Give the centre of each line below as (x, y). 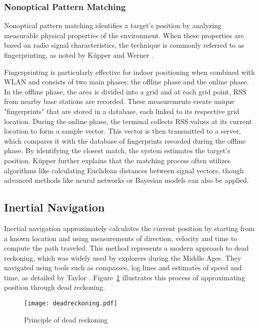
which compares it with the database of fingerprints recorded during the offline (125, 140)
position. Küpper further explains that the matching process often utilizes (117, 160)
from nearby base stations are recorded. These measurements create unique (119, 101)
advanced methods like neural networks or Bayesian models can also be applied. (126, 180)
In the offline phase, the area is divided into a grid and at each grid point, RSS (125, 91)
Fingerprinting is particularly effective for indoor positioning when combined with (129, 72)
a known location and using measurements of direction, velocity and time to (121, 238)
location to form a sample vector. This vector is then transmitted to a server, (122, 131)
